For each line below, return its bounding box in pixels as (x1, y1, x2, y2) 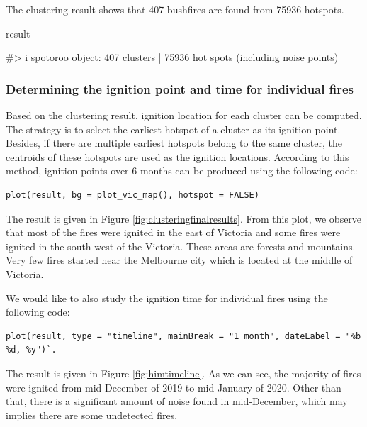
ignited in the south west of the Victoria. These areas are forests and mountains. (6, 238, 356, 253)
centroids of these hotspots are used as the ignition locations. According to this (6, 149, 349, 164)
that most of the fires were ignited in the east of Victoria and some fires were (6, 225, 341, 240)
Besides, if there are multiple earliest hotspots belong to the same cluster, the (6, 135, 342, 150)
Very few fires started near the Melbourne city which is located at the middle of (6, 253, 353, 267)
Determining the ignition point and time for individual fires (6, 79, 354, 97)
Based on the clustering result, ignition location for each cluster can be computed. (6, 108, 362, 122)
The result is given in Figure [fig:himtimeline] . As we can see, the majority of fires (6, 365, 361, 380)
